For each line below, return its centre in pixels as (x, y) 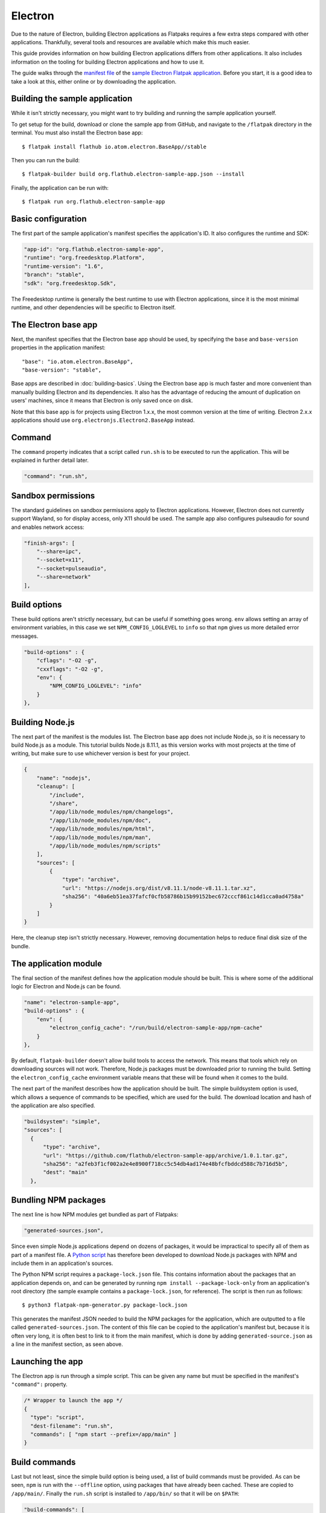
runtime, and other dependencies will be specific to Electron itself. (94, 307)
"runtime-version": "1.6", (64, 266)
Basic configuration (49, 219)
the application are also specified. (53, 1105)
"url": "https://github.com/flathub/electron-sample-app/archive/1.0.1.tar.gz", (166, 1155)
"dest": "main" (66, 1172)
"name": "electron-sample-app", (72, 1003)
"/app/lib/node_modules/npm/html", (102, 829)
